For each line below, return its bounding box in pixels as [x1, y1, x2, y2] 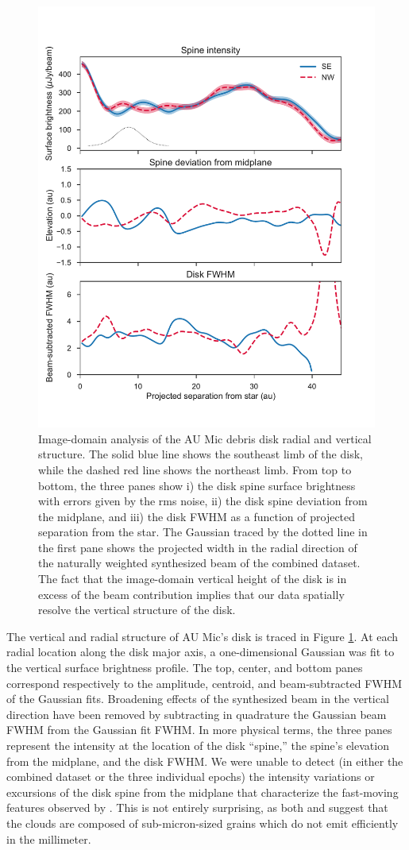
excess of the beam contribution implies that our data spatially [38, 585, 345, 602]
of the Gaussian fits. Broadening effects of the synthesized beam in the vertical [6, 690, 389, 707]
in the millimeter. [6, 830, 91, 847]
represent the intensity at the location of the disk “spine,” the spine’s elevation [6, 737, 389, 753]
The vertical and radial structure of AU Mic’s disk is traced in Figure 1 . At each [6, 628, 399, 644]
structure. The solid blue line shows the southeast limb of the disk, [38, 446, 363, 462]
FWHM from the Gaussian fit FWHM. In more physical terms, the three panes [6, 721, 392, 738]
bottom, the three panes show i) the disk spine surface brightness [38, 477, 356, 493]
